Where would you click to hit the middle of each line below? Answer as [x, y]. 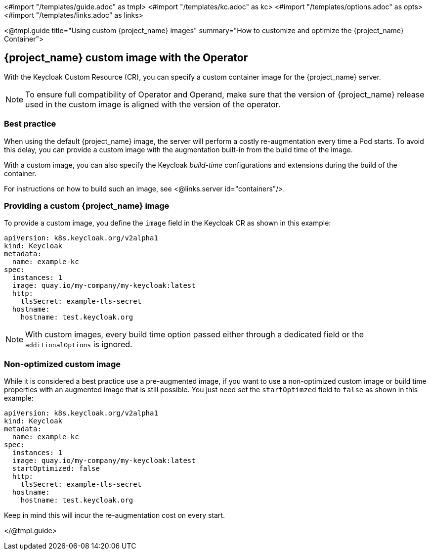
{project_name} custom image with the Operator [126, 58]
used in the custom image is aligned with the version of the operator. [153, 104]
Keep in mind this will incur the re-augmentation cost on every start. [114, 515]
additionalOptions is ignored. [79, 345]
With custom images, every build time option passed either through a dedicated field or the [194, 335]
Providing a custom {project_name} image [87, 206]
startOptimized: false [56, 469]
